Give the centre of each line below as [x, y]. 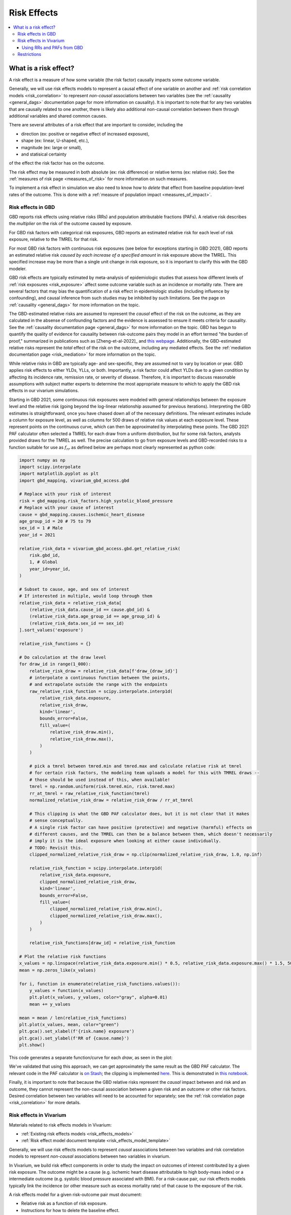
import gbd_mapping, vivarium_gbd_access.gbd [74, 480]
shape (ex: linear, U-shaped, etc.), [55, 140]
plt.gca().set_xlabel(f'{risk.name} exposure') [77, 1031]
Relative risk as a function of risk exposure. [64, 1203]
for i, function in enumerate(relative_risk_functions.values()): [100, 984]
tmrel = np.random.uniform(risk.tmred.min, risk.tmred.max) [102, 787]
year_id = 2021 [37, 535]
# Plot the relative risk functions [63, 957]
